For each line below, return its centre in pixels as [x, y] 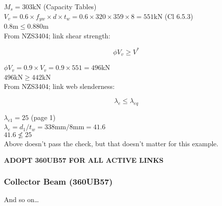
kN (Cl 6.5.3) [173, 16]
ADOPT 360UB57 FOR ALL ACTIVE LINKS [84, 160]
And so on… [22, 199]
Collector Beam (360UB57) [58, 181]
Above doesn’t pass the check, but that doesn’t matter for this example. [111, 143]
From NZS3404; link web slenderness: [60, 86]
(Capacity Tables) [70, 6]
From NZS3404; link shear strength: [57, 35]
